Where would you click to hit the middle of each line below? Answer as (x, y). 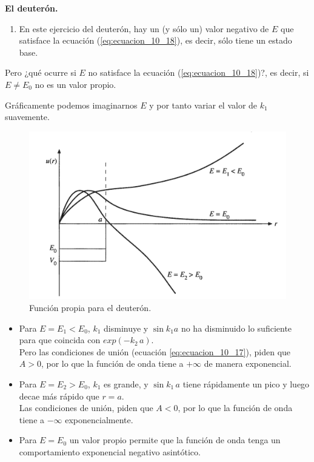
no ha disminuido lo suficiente (236, 328)
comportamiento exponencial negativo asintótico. (110, 451)
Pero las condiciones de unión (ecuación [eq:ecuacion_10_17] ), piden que (155, 351)
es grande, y (126, 383)
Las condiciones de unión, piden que (86, 408)
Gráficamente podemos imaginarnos (71, 105)
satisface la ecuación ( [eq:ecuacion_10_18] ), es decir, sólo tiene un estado (155, 40)
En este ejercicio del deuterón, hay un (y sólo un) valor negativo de (144, 28)
